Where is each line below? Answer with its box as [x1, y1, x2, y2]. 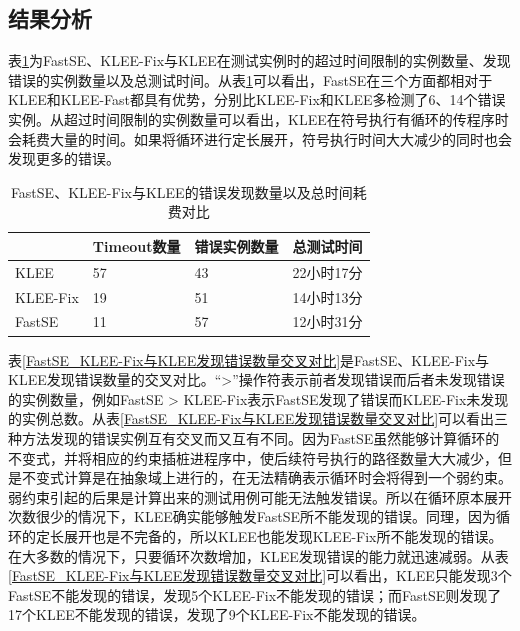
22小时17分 [292, 261, 363, 282]
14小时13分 [292, 286, 363, 307]
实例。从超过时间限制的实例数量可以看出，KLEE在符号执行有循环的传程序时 [8, 108, 509, 129]
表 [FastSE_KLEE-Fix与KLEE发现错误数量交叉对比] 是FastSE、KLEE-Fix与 [8, 349, 490, 370]
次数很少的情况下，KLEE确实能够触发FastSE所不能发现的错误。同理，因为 [8, 506, 496, 527]
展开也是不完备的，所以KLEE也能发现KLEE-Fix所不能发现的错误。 [63, 525, 503, 546]
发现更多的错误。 [8, 148, 120, 169]
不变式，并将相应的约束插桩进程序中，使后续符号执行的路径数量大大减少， [8, 447, 498, 468]
